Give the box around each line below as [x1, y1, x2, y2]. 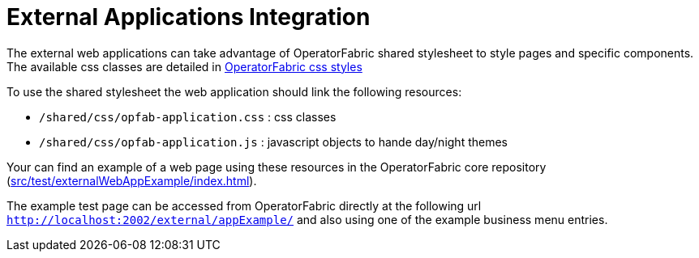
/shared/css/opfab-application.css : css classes [39, 109, 337, 124]
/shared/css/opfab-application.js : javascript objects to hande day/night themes [39, 134, 508, 149]
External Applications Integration [6, 3, 371, 31]
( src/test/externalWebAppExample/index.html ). [6, 173, 257, 188]
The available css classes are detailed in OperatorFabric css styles [6, 59, 362, 74]
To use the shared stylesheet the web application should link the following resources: [6, 84, 462, 99]
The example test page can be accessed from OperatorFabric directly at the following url [6, 198, 482, 213]
